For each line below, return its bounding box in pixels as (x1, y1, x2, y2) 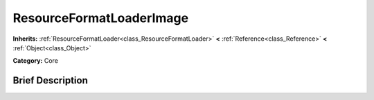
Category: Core (12, 57, 59, 65)
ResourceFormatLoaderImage (12, 10, 189, 26)
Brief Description (12, 74, 88, 86)
